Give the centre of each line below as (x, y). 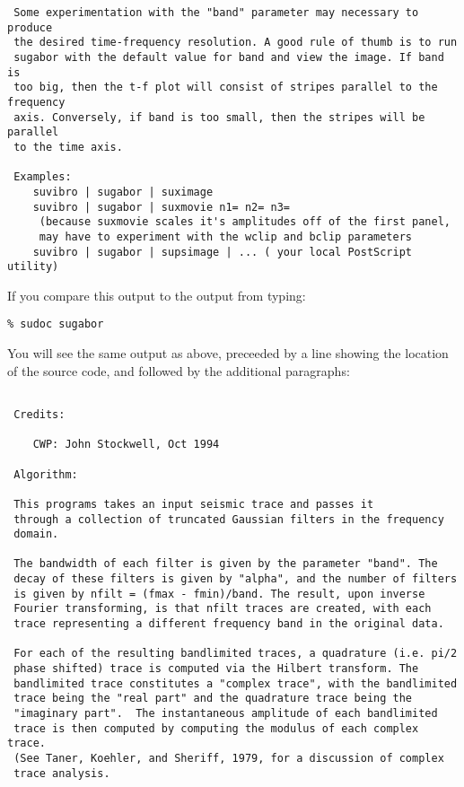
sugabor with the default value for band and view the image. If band (229, 57)
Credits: (39, 414)
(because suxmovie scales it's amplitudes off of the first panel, (245, 222)
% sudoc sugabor (56, 324)
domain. (36, 534)
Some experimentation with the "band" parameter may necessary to (216, 13)
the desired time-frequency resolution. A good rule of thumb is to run (236, 43)
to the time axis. (68, 147)
